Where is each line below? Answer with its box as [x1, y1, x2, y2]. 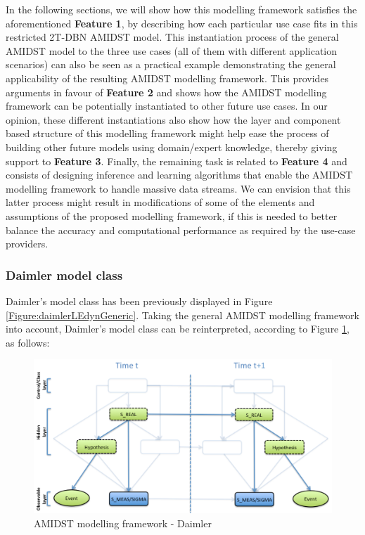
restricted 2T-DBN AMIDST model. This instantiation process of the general [6, 30, 339, 44]
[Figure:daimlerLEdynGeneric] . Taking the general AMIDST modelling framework [6, 307, 359, 322]
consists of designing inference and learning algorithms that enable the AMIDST [6, 167, 353, 182]
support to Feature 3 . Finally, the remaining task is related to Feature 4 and [6, 153, 347, 168]
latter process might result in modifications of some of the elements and [6, 195, 315, 210]
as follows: [6, 335, 50, 349]
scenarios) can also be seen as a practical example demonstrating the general [6, 57, 336, 72]
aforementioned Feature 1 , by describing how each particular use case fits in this [6, 15, 358, 30]
